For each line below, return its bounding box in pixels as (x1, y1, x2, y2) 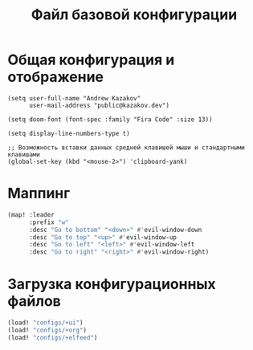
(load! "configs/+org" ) (7, 326, 88, 334)
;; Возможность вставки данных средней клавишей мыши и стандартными (7, 143, 246, 152)
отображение (7, 68, 104, 86)
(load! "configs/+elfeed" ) (7, 333, 98, 342)
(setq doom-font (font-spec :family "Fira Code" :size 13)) (7, 115, 214, 124)
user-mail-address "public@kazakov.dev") (28, 101, 170, 109)
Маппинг (7, 185, 71, 202)
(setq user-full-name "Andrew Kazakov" (7, 94, 141, 102)
